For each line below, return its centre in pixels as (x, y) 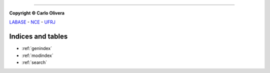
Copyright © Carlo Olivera (37, 13)
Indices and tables (38, 37)
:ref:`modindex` (37, 55)
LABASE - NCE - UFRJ (32, 22)
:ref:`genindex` (37, 48)
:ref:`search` (34, 62)
